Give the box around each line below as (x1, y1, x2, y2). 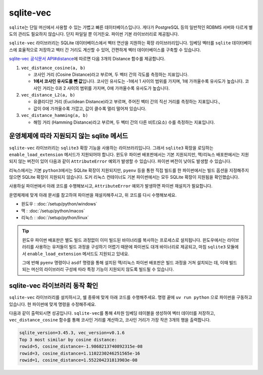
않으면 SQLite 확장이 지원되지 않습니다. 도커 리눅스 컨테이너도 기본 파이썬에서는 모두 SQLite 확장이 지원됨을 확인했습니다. (9, 174, 240, 180)
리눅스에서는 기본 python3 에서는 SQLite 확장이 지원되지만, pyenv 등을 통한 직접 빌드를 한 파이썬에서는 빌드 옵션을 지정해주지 (9, 167, 249, 173)
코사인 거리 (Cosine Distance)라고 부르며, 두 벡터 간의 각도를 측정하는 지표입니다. (33, 71, 189, 77)
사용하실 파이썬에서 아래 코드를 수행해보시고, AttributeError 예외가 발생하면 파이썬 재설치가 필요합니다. (9, 183, 213, 189)
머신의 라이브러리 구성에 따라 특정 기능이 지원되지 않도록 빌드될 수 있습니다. (31, 266, 174, 272)
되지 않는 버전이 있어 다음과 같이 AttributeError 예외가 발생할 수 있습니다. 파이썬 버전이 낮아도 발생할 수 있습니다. (9, 158, 232, 164)
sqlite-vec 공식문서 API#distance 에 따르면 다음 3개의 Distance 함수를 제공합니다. (9, 56, 166, 62)
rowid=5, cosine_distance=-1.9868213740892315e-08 (19, 344, 143, 349)
